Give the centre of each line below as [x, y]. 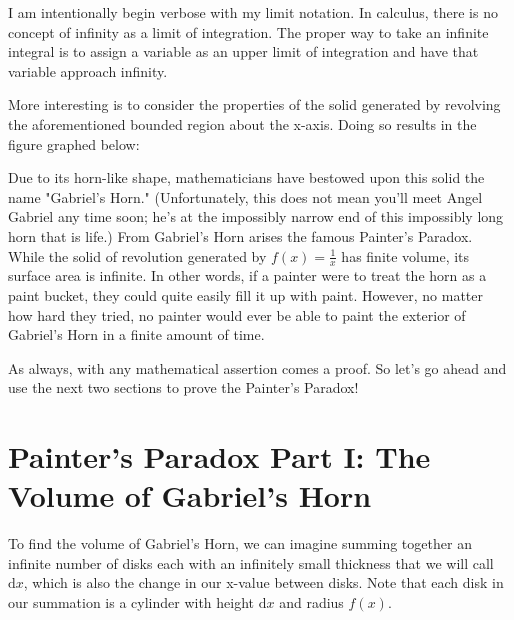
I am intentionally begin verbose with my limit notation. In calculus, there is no [253, 12]
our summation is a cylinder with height [131, 602]
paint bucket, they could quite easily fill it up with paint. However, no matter [246, 294]
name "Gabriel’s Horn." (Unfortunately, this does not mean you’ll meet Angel [245, 196]
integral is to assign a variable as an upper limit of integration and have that [243, 51]
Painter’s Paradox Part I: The [219, 456]
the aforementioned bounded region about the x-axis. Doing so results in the [242, 123]
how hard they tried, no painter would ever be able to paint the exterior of [237, 314]
